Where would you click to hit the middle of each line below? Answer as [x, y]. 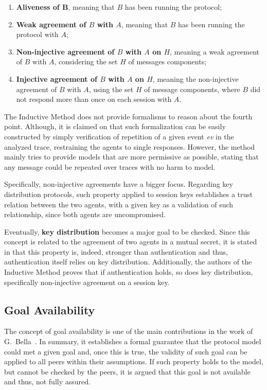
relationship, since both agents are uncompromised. [85, 214]
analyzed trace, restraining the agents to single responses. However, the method [130, 146]
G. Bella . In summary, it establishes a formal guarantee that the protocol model [133, 341]
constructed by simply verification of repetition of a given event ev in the [119, 136]
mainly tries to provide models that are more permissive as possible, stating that [131, 157]
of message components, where [192, 89]
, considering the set [86, 61]
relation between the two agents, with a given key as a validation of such [119, 204]
